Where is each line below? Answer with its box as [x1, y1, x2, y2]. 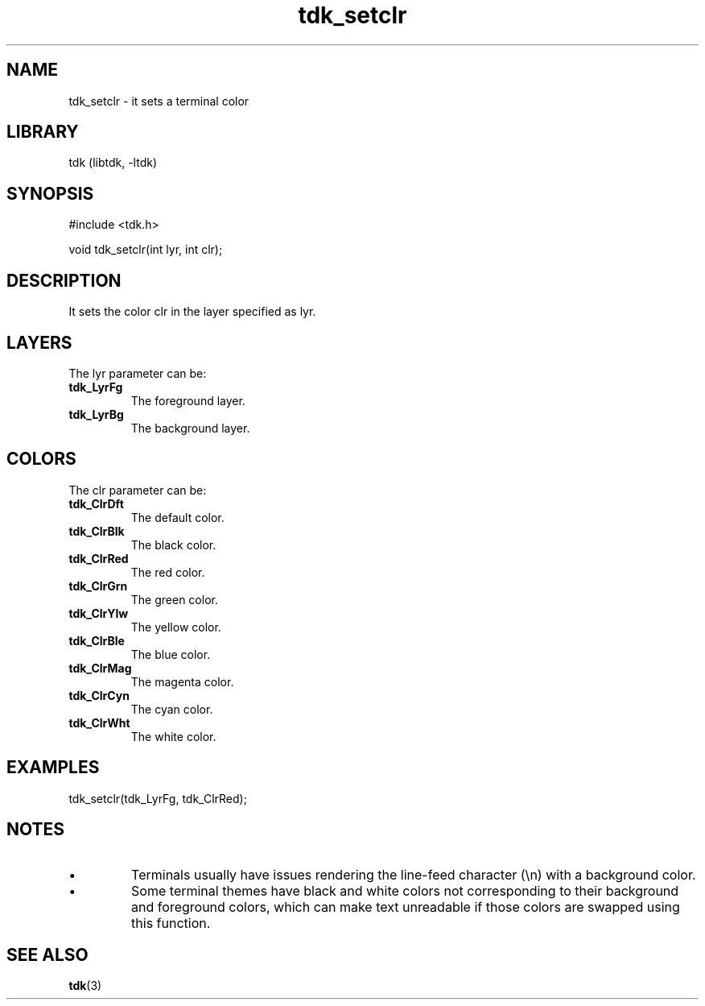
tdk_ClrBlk [68, 524, 125, 538]
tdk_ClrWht [68, 715, 130, 730]
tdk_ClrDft [68, 496, 124, 511]
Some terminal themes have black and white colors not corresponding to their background [131, 882, 679, 899]
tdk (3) [68, 979, 102, 993]
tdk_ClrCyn [68, 688, 130, 702]
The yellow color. [130, 619, 221, 634]
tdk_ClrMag [68, 660, 132, 675]
